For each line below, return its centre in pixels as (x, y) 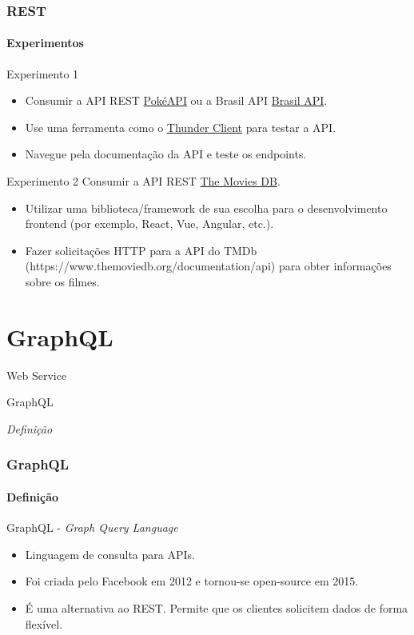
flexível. (44, 623)
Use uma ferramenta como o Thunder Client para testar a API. (181, 127)
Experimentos (45, 43)
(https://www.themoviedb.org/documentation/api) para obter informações (208, 266)
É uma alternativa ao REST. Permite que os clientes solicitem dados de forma (217, 607)
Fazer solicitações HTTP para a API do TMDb (141, 250)
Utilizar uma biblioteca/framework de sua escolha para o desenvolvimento (206, 208)
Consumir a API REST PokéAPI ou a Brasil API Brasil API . (176, 100)
